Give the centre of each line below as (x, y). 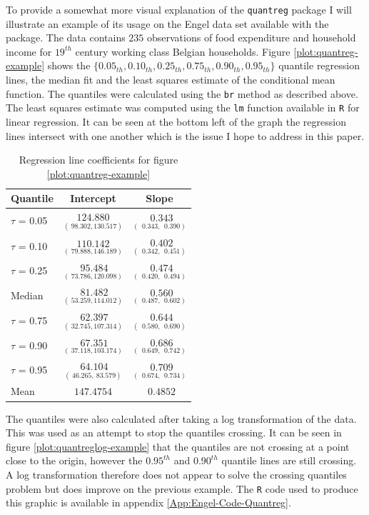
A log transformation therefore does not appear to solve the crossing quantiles (176, 474)
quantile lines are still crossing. (289, 460)
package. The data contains (66, 37)
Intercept (93, 198)
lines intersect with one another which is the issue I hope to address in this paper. (185, 135)
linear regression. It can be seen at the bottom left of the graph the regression (176, 121)
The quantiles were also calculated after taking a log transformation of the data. (181, 418)
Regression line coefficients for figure (98, 160)
